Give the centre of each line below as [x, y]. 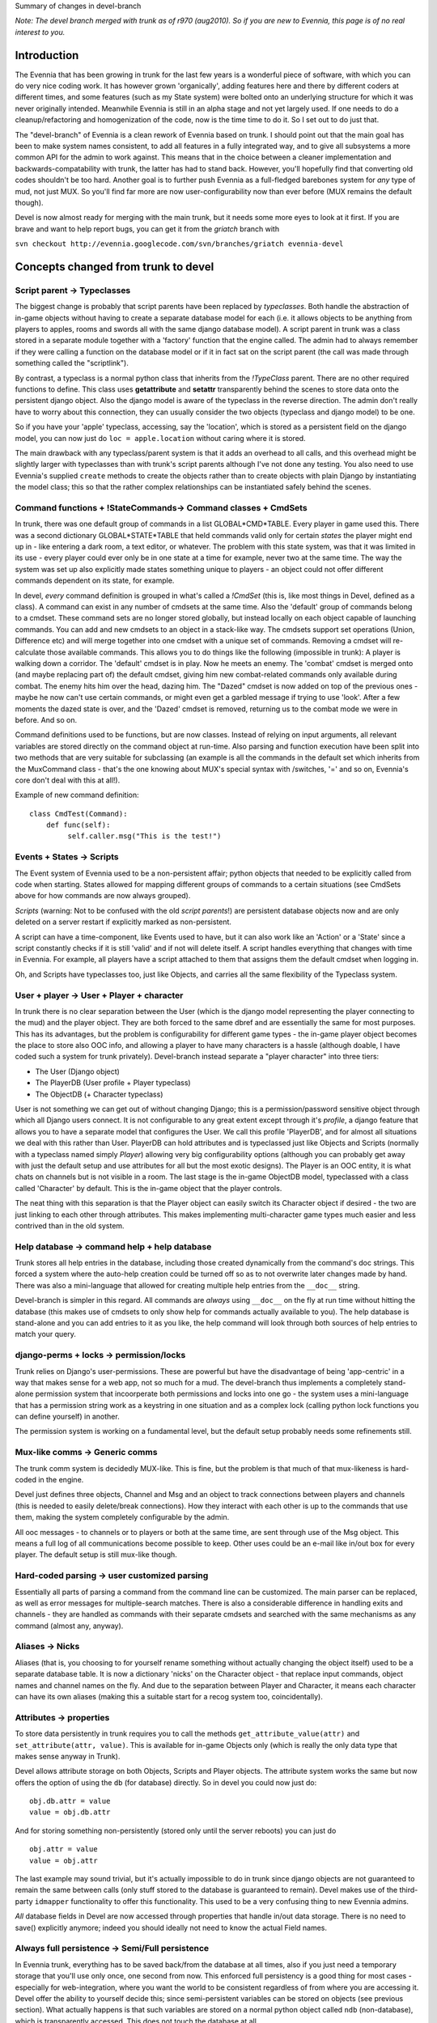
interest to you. [40, 32]
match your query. [46, 1334]
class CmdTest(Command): [78, 814]
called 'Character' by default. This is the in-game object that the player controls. [148, 1188]
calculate [30, 652]
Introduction [47, 55]
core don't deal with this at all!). [68, 780]
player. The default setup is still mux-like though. [96, 1554]
